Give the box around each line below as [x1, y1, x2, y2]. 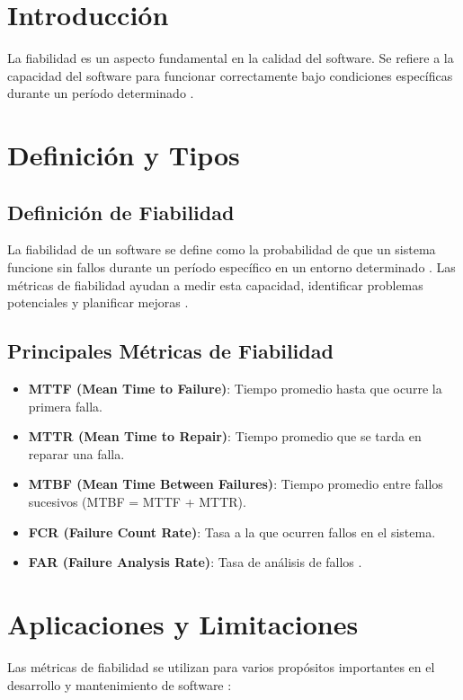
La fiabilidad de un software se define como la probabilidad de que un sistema [7, 240, 436, 259]
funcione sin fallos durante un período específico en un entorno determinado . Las [7, 258, 456, 277]
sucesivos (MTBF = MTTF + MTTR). [28, 492, 246, 511]
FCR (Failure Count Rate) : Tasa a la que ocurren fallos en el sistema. [28, 522, 436, 541]
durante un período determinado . [7, 84, 194, 102]
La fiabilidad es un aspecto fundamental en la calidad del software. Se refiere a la [7, 49, 454, 67]
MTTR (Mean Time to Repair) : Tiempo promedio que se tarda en [28, 427, 422, 446]
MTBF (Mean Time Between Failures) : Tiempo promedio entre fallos [28, 474, 443, 493]
